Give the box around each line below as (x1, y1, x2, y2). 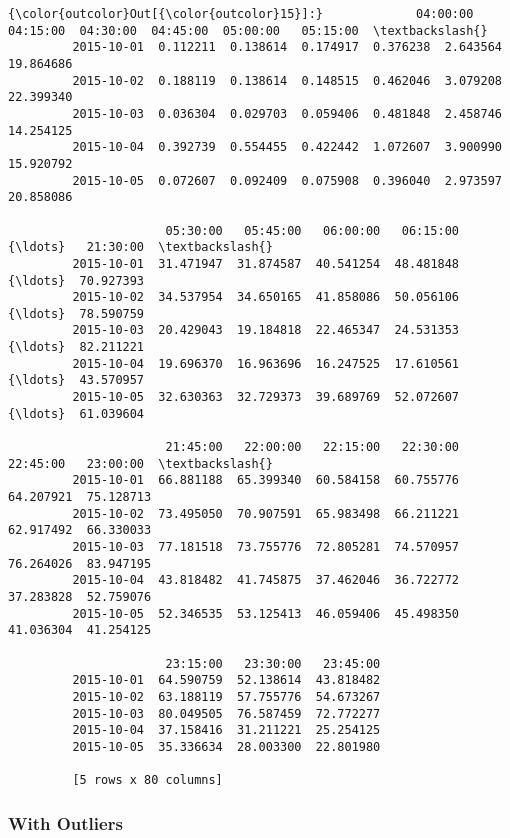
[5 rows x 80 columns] (72, 773, 223, 788)
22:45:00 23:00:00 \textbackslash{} (8, 456, 273, 471)
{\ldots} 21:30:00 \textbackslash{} (8, 240, 273, 255)
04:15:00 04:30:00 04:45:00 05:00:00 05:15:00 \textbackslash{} (8, 23, 488, 38)
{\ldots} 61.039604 (8, 406, 145, 421)
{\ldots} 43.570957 (8, 373, 145, 388)
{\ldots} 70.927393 (8, 273, 145, 288)
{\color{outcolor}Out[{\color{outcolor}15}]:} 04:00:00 (8, 7, 474, 21)
